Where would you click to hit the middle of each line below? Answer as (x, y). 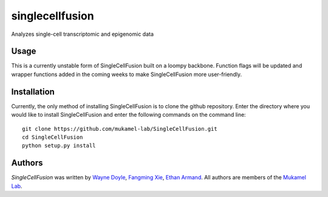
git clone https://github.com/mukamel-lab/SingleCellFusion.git (120, 129)
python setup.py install (59, 146)
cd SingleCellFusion (53, 137)
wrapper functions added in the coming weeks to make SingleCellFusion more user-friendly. (127, 74)
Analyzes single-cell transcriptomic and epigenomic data (83, 34)
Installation (33, 92)
